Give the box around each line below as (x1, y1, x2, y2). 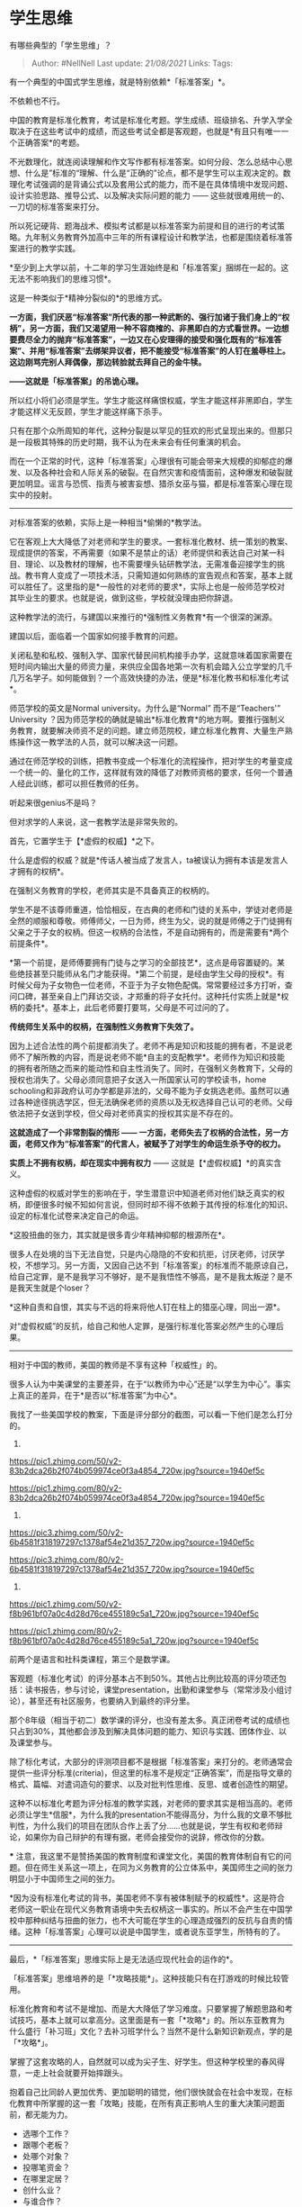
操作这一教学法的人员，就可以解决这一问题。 (16, 736, 182, 747)
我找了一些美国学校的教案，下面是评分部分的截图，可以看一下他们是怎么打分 (9, 1408, 293, 1419)
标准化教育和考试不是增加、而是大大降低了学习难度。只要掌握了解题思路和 (9, 2003, 285, 2013)
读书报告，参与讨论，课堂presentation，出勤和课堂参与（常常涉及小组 (24, 1684, 285, 1695)
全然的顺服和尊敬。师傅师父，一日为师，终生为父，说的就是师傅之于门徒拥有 (9, 915, 293, 926)
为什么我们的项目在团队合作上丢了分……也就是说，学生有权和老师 (32, 1820, 276, 1831)
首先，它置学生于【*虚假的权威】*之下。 (9, 835, 160, 846)
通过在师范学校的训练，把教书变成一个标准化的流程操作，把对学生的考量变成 (9, 755, 293, 766)
